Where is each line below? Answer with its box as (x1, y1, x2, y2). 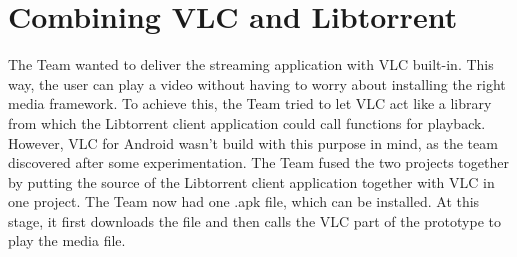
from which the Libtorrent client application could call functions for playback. (8, 112, 486, 133)
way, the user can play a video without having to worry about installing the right (8, 73, 506, 94)
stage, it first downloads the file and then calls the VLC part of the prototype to (8, 210, 501, 231)
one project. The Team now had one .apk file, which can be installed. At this (8, 191, 480, 212)
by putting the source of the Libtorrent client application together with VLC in (8, 171, 495, 192)
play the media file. (8, 230, 126, 251)
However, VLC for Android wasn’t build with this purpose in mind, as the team (8, 132, 498, 153)
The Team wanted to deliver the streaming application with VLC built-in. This (8, 54, 494, 75)
